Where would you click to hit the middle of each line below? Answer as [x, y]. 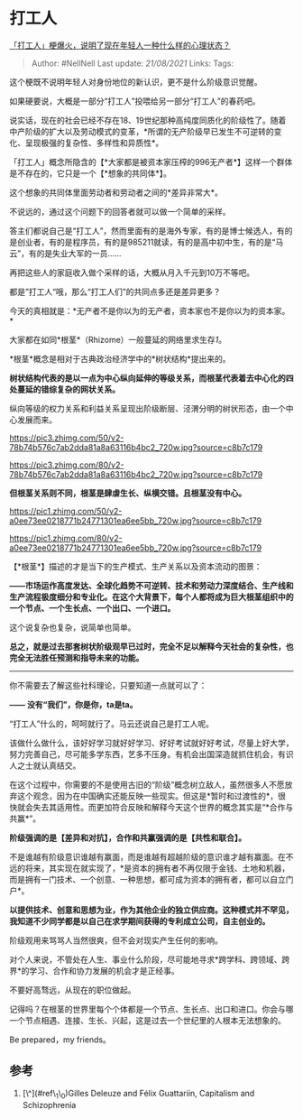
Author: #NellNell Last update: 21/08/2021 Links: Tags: [133, 63]
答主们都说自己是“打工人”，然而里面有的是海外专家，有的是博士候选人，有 [147, 230]
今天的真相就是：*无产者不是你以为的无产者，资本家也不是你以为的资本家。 [150, 310]
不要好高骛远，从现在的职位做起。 [73, 990]
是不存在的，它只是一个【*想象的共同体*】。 [91, 173]
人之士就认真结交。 [45, 765]
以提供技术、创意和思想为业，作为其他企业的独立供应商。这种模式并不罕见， [151, 910]
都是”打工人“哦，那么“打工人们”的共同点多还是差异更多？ [115, 291]
